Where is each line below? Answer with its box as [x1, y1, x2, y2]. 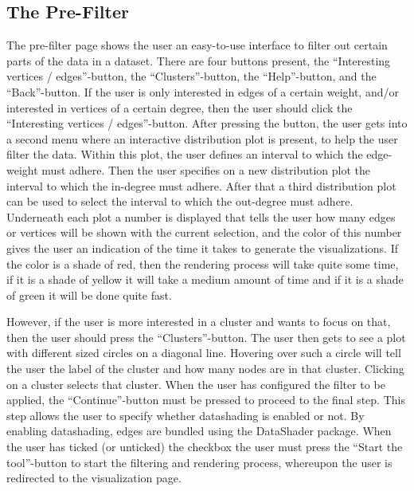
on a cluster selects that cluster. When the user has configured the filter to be [6, 375, 385, 392]
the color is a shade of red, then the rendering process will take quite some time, [6, 255, 399, 272]
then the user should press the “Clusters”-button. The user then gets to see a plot [6, 328, 406, 345]
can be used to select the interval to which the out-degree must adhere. [6, 193, 353, 210]
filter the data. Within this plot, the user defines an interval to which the [6, 146, 363, 163]
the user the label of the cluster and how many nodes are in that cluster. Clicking [6, 360, 404, 377]
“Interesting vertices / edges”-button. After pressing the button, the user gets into [6, 115, 408, 132]
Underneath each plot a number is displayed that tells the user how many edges [6, 208, 396, 225]
